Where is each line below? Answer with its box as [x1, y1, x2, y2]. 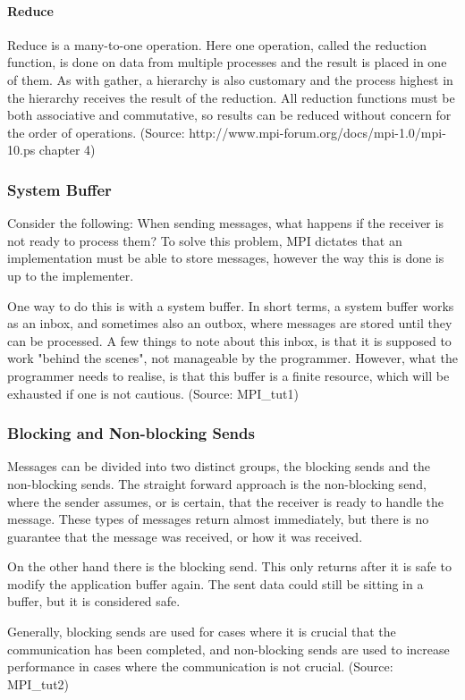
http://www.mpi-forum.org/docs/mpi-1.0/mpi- [189, 122, 446, 141]
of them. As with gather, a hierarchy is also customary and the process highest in [7, 70, 453, 89]
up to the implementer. [7, 266, 134, 284]
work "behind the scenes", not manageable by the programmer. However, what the [7, 349, 458, 367]
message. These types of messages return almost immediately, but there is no [7, 510, 429, 528]
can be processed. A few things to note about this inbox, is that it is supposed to [7, 331, 452, 350]
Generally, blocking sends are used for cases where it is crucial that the [7, 622, 396, 641]
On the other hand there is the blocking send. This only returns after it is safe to [7, 557, 452, 576]
